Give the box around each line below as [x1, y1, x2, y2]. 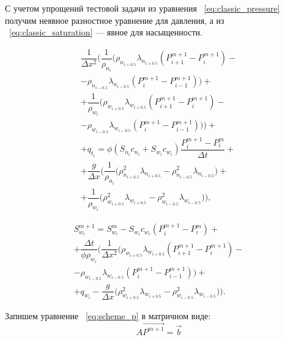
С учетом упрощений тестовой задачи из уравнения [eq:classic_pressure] [5, 2, 280, 14]
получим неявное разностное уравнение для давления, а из [5, 13, 224, 26]
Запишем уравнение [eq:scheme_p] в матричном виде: [5, 309, 211, 322]
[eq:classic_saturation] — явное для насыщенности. [9, 26, 202, 39]
